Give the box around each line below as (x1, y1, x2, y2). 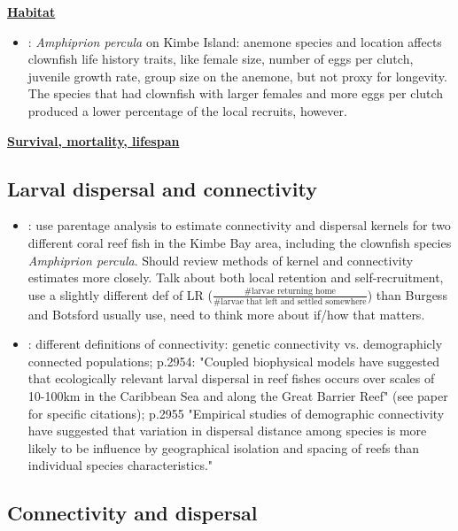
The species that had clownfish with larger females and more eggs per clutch (27, 84, 444, 103)
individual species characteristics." (27, 456, 213, 474)
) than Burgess (367, 285, 447, 304)
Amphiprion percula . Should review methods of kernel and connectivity (27, 250, 414, 269)
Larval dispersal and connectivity (7, 174, 317, 202)
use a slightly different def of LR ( (27, 285, 213, 304)
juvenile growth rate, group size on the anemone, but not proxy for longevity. (27, 66, 447, 85)
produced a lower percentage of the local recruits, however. (27, 101, 347, 119)
